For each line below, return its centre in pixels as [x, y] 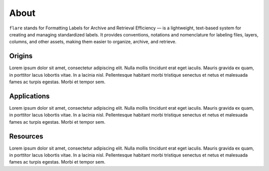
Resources [26, 136]
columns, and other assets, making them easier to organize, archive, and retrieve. [93, 42]
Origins [21, 56]
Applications [29, 96]
